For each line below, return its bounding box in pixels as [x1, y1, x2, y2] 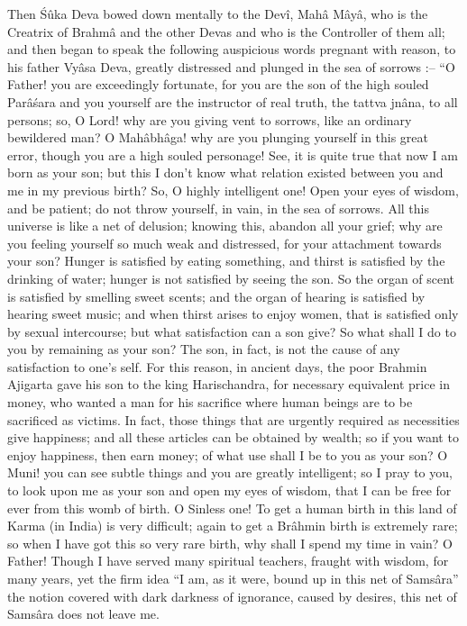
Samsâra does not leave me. [7, 604, 160, 623]
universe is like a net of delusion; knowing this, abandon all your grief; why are [7, 216, 443, 235]
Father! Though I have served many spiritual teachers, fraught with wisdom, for [7, 551, 449, 570]
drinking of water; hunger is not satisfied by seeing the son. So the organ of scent [7, 268, 455, 287]
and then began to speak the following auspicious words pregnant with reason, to [7, 40, 456, 59]
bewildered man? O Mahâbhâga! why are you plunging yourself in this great [7, 128, 429, 147]
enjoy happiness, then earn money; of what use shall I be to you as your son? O [7, 445, 448, 464]
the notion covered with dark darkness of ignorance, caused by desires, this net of [7, 586, 457, 605]
